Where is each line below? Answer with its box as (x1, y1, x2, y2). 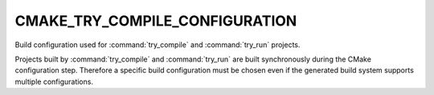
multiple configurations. (14, 77, 94, 86)
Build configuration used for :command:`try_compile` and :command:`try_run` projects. (14, 40, 301, 49)
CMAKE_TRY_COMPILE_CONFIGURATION (14, 12, 297, 30)
